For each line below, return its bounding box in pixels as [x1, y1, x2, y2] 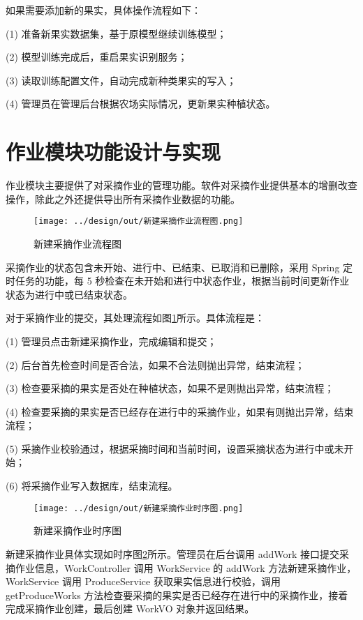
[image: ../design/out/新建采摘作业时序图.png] [34, 503, 244, 513]
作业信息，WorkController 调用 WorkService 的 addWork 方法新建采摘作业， [15, 560, 357, 575]
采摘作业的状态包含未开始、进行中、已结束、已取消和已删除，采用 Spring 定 [6, 259, 353, 274]
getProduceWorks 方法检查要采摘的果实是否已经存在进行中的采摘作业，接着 [6, 587, 348, 602]
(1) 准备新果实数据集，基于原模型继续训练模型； [6, 26, 227, 40]
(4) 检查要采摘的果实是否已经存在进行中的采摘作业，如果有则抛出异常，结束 [6, 404, 354, 418]
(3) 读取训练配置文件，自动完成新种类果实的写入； [6, 73, 237, 87]
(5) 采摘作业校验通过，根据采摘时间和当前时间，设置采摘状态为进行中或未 [6, 441, 344, 455]
